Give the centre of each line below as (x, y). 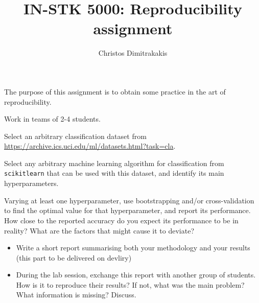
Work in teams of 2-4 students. (52, 119)
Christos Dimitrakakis (133, 53)
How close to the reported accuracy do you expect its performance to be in (121, 220)
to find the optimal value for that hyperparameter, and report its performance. (127, 210)
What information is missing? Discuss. (76, 295)
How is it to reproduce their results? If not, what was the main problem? (130, 284)
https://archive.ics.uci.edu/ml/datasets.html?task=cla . (90, 146)
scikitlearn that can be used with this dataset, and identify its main (114, 173)
